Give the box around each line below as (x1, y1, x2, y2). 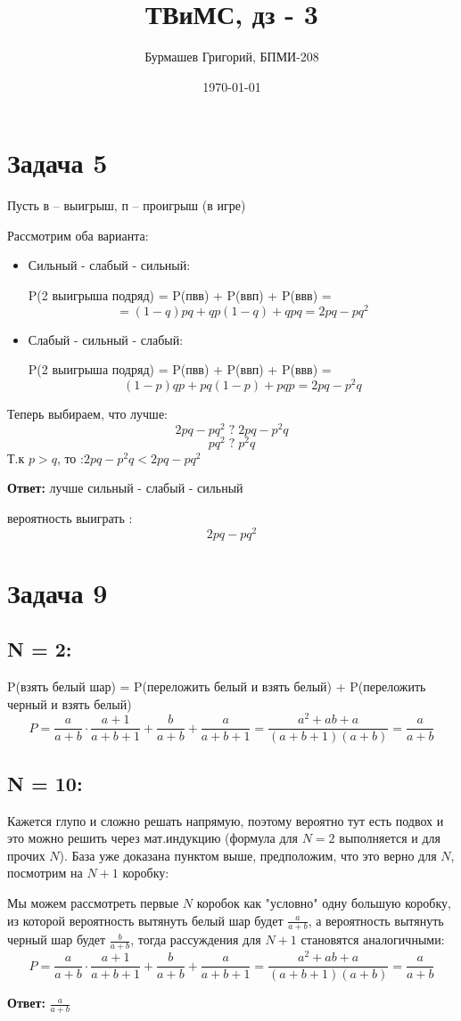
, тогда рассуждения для (130, 930, 261, 949)
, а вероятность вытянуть (308, 911, 444, 929)
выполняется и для (339, 829, 441, 847)
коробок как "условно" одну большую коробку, (196, 894, 451, 912)
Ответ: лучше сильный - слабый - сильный (7, 478, 243, 497)
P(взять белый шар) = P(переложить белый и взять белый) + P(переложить (7, 677, 426, 696)
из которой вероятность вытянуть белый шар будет (7, 911, 284, 929)
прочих (7, 845, 45, 864)
